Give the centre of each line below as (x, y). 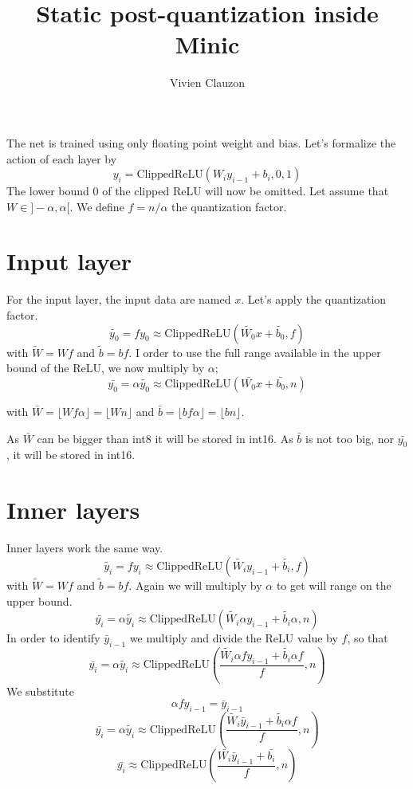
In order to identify (53, 638)
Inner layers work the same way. (85, 548)
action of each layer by (62, 158)
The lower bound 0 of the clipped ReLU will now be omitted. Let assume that (198, 191)
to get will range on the (334, 585)
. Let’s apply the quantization (314, 299)
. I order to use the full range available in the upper (255, 352)
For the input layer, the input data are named (119, 299)
